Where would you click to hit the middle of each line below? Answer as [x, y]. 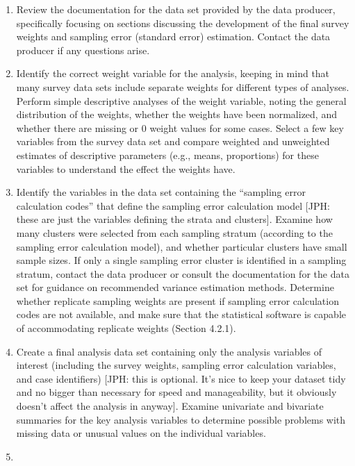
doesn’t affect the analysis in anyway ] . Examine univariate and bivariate [170, 406]
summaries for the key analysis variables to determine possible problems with [181, 419]
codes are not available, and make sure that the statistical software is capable [181, 314]
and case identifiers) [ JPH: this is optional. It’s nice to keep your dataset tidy [181, 378]
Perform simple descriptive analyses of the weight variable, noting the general [181, 100]
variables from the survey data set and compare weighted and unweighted [173, 141]
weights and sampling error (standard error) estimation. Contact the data [173, 36]
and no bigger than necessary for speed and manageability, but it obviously [176, 392]
